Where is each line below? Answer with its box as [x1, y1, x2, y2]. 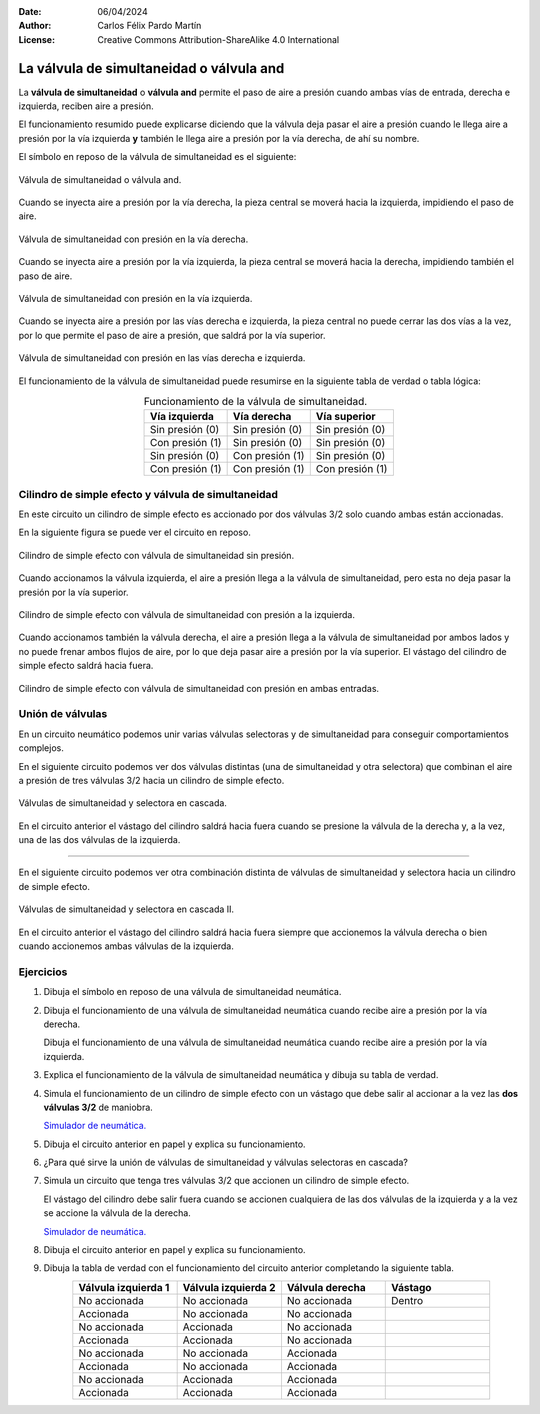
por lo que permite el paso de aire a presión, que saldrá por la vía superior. [18, 329, 326, 341]
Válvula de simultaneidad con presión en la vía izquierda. [18, 292, 253, 304]
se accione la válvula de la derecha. [43, 1207, 192, 1219]
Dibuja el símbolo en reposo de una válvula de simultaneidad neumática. [43, 986, 342, 998]
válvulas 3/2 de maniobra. [43, 1101, 154, 1113]
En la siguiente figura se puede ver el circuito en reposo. [18, 526, 252, 539]
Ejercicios [18, 965, 68, 979]
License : [18, 33, 55, 45]
